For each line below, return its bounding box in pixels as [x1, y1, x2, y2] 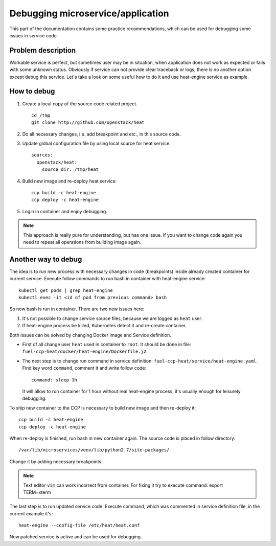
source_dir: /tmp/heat [41, 167, 99, 172]
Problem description [9, 46, 76, 55]
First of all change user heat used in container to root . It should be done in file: [22, 342, 191, 348]
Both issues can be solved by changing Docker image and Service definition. [9, 332, 171, 338]
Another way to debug [9, 255, 82, 263]
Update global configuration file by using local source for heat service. [22, 141, 171, 147]
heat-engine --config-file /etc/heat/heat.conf [18, 522, 140, 529]
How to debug [9, 87, 55, 96]
